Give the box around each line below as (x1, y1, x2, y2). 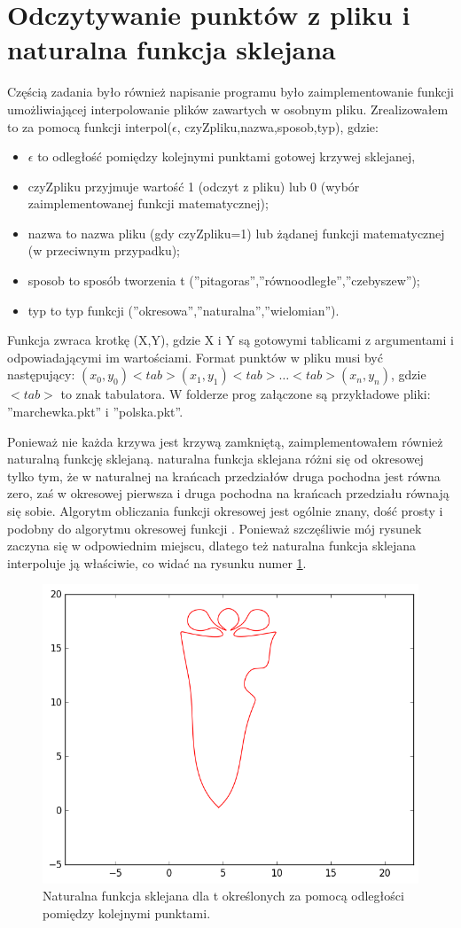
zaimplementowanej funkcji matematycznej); (27, 194, 269, 213)
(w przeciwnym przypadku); (27, 241, 181, 260)
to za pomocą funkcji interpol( (7, 117, 172, 136)
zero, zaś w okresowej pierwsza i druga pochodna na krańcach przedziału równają (7, 484, 449, 503)
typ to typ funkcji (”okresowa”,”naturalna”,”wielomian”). (27, 300, 340, 319)
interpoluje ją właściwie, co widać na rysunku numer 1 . (7, 553, 307, 572)
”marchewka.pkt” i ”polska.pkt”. (7, 402, 184, 421)
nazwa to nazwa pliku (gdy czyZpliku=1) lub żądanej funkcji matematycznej (27, 223, 445, 242)
